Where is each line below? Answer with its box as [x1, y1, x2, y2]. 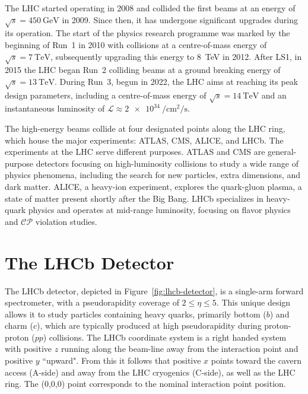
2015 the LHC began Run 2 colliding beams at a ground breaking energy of [5, 63, 281, 76]
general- [268, 145, 297, 158]
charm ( [5, 319, 33, 332]
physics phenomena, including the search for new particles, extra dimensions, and [5, 169, 301, 181]
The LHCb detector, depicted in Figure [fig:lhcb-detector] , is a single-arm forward [5, 284, 304, 297]
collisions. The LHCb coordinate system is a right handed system [49, 331, 287, 343]
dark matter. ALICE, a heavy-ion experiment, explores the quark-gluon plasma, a [5, 180, 302, 192]
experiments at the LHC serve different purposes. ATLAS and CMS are [5, 145, 265, 158]
